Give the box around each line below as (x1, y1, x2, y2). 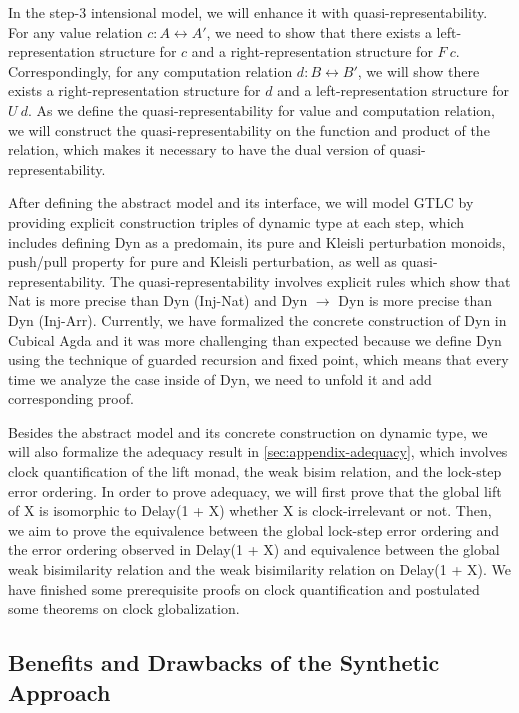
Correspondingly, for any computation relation (8, 60, 293, 81)
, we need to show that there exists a (206, 21, 432, 42)
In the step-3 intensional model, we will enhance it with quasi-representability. (8, 2, 488, 22)
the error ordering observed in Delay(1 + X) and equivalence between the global (8, 539, 500, 560)
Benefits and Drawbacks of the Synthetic (8, 647, 440, 678)
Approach (8, 676, 111, 707)
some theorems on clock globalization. (8, 598, 240, 619)
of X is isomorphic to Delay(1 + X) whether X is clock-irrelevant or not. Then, (8, 500, 492, 521)
